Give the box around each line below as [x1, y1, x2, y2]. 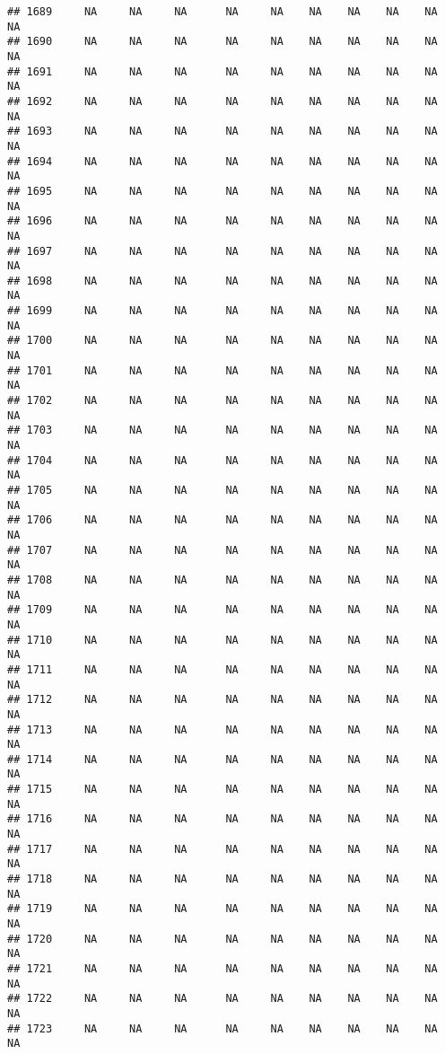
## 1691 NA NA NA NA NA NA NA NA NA [7, 65, 438, 78]
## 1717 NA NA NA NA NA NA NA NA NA [7, 842, 438, 856]
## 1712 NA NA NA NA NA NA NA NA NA [7, 693, 438, 707]
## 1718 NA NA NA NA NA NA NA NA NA [7, 873, 438, 886]
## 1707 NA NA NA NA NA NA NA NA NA [7, 543, 438, 557]
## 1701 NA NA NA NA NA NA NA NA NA [7, 364, 438, 377]
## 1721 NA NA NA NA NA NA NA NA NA [7, 962, 438, 975]
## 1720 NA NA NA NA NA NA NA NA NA [7, 932, 438, 945]
